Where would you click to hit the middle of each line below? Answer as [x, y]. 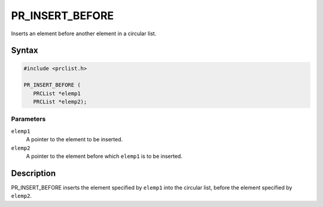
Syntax [25, 51]
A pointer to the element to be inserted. [74, 139]
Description [33, 173]
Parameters [28, 119]
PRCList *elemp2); [60, 102]
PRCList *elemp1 [57, 93]
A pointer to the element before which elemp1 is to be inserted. [104, 156]
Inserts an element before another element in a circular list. [84, 34]
